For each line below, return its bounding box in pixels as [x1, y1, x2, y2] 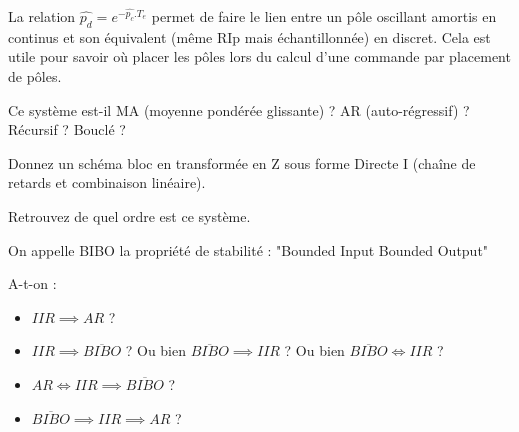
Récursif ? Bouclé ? [8, 119, 126, 140]
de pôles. [8, 65, 62, 86]
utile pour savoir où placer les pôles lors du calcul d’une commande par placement [8, 46, 511, 67]
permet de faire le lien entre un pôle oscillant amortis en [151, 6, 497, 26]
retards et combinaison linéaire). [8, 172, 206, 193]
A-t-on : [8, 273, 57, 294]
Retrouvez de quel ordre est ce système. [8, 205, 251, 226]
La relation [8, 6, 76, 26]
